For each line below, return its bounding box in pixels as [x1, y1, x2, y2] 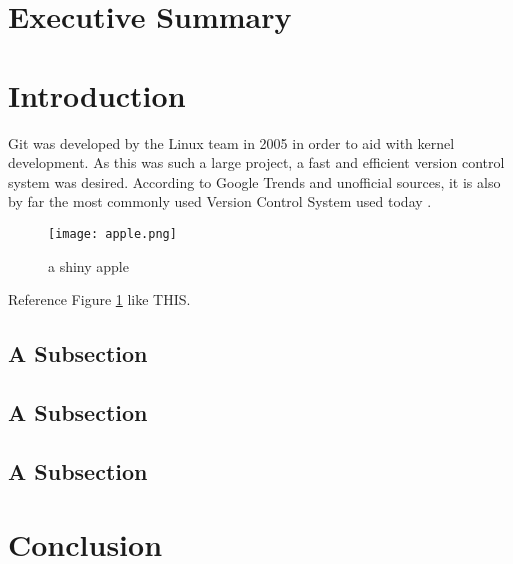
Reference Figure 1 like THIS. [8, 289, 191, 310]
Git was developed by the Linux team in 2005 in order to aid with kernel [8, 132, 455, 153]
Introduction [8, 74, 186, 115]
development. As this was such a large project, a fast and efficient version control [8, 152, 505, 173]
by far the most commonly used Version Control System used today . [8, 191, 432, 212]
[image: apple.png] [48, 226, 177, 241]
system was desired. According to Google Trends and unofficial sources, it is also [8, 171, 501, 192]
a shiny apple [48, 255, 129, 276]
